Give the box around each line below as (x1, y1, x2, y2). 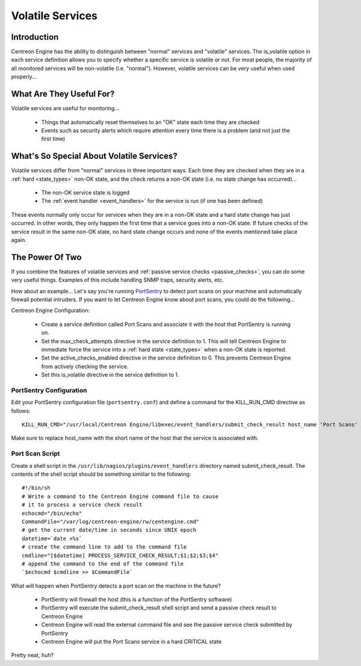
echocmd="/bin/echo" (22, 509, 82, 517)
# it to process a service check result (22, 502, 143, 508)
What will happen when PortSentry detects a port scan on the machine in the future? (11, 582, 221, 590)
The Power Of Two (11, 252, 82, 262)
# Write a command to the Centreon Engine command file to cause (22, 493, 219, 500)
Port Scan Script (11, 449, 60, 458)
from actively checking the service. (41, 363, 129, 370)
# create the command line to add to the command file (22, 544, 187, 550)
